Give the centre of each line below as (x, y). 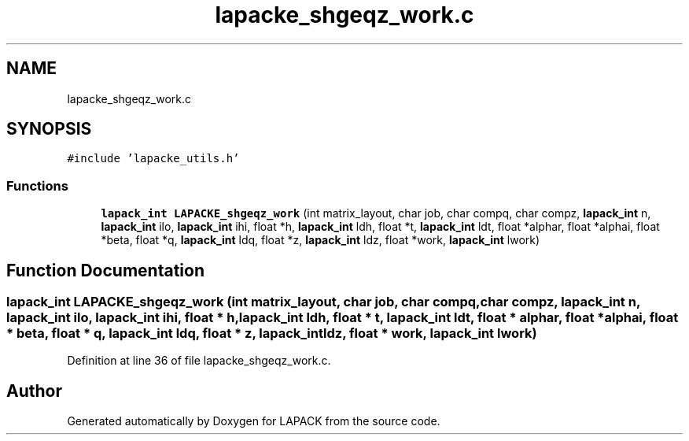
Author (34, 391)
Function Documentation (105, 270)
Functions (37, 185)
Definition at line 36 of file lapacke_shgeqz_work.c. (199, 361)
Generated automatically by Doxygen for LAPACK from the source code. (254, 421)
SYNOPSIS (49, 129)
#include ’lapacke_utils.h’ (153, 159)
